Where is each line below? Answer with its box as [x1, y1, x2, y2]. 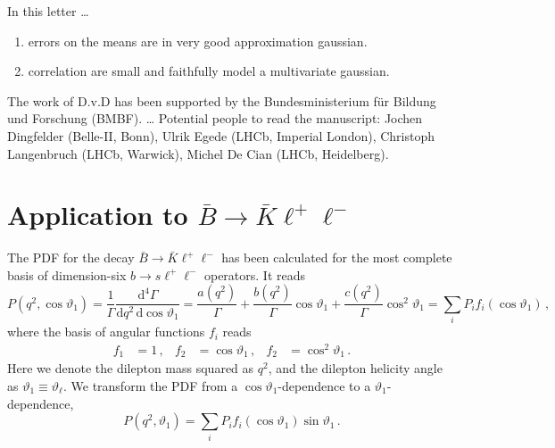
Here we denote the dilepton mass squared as [7, 359, 254, 377]
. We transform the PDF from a [62, 376, 238, 394]
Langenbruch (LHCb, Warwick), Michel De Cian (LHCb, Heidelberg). [7, 144, 389, 162]
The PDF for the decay [7, 248, 135, 267]
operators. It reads [203, 265, 306, 284]
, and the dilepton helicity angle [268, 359, 443, 377]
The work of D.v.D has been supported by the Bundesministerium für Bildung [7, 91, 436, 110]
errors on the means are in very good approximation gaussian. [28, 31, 368, 50]
